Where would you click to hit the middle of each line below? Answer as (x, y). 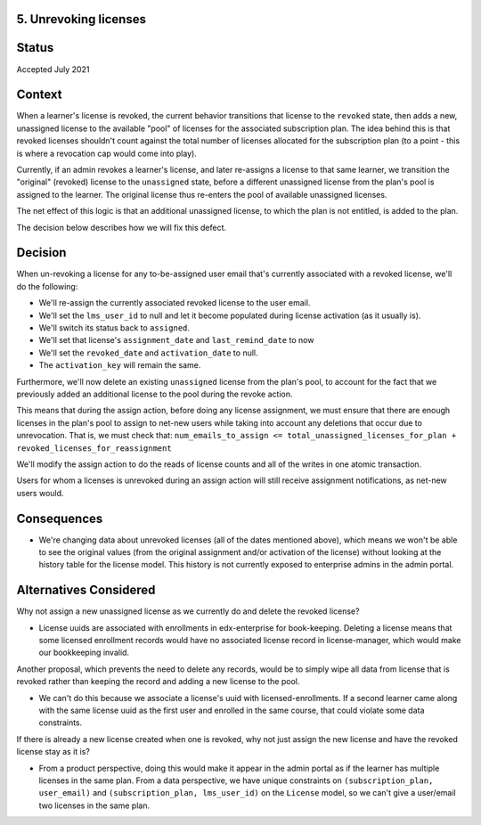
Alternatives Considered (86, 590)
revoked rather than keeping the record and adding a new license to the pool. (158, 682)
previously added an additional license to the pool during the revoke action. (155, 394)
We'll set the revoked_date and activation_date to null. (148, 353)
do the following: (47, 286)
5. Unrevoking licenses (82, 19)
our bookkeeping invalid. (84, 653)
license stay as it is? (53, 752)
